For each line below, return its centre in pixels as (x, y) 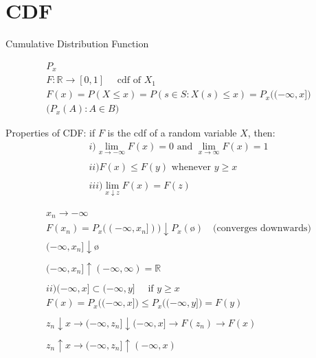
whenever (191, 168)
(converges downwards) (262, 229)
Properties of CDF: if (50, 133)
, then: (261, 133)
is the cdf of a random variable (172, 133)
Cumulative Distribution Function (77, 44)
